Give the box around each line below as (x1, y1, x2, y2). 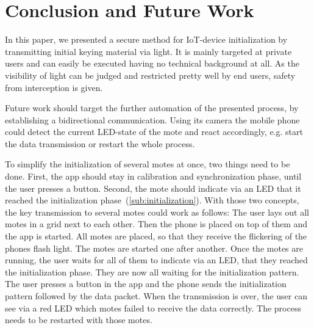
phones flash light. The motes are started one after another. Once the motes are (5, 241, 303, 254)
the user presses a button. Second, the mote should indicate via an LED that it (5, 181, 301, 194)
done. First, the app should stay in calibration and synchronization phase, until (5, 170, 302, 183)
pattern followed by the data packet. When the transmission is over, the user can (5, 290, 307, 302)
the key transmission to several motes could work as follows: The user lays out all (5, 205, 309, 218)
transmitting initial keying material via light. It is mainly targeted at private (5, 45, 292, 57)
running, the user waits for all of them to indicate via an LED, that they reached (5, 253, 308, 266)
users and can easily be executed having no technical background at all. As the (5, 57, 299, 70)
